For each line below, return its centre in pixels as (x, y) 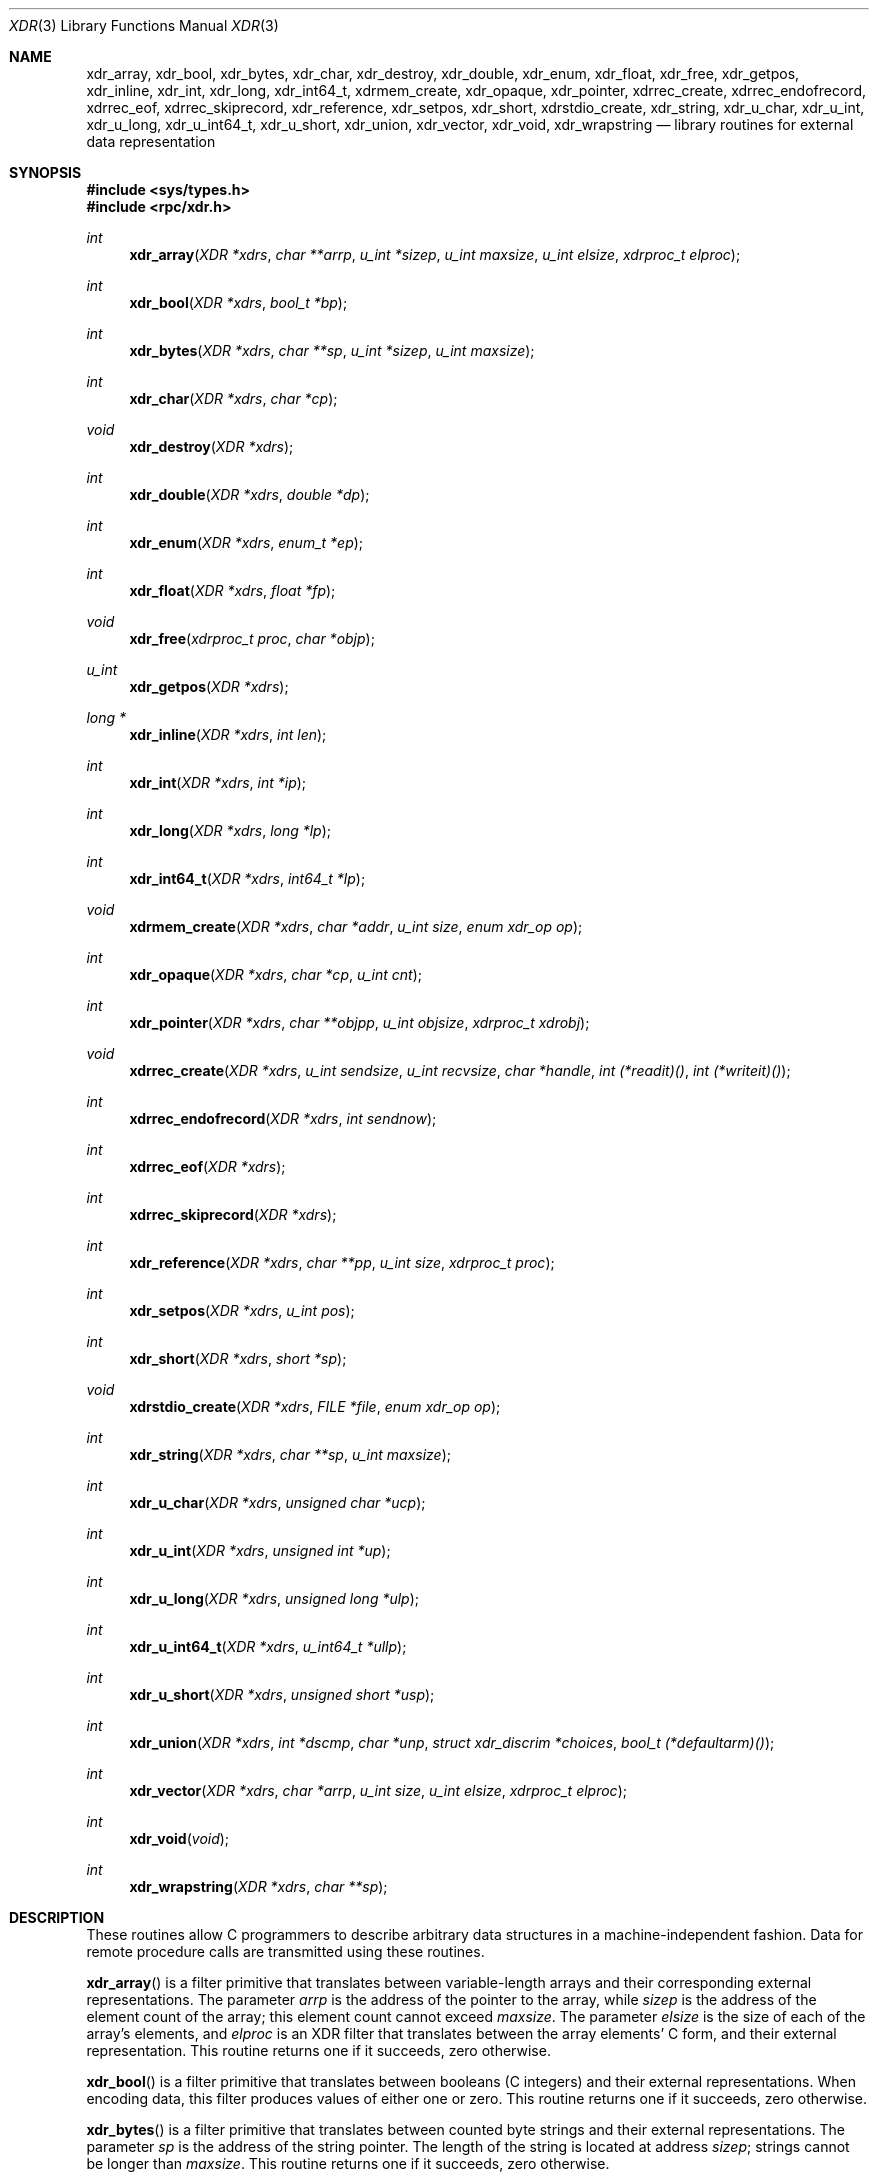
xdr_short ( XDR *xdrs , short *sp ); (238, 1358)
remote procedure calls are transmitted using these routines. (285, 1951)
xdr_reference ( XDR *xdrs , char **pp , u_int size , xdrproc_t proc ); (342, 1262)
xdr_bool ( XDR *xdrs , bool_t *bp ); (238, 302)
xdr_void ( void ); (179, 1838)
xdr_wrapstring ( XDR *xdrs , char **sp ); (258, 1886)
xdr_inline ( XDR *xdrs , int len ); (228, 734)
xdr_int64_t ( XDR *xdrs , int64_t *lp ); (247, 878)
